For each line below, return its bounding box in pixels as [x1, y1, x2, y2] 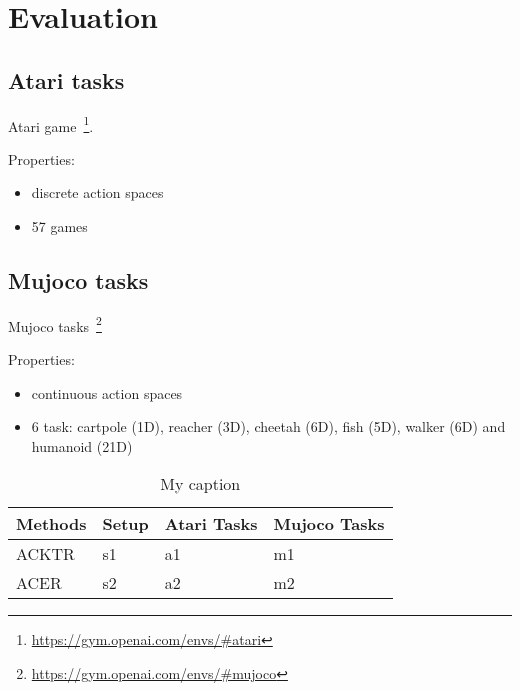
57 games [31, 216, 88, 237]
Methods [16, 512, 87, 536]
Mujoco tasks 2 [8, 312, 102, 336]
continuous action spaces [31, 382, 183, 403]
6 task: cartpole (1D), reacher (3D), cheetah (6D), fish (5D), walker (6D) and [31, 416, 506, 437]
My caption [160, 472, 241, 496]
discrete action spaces [31, 182, 164, 203]
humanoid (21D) [31, 435, 133, 456]
